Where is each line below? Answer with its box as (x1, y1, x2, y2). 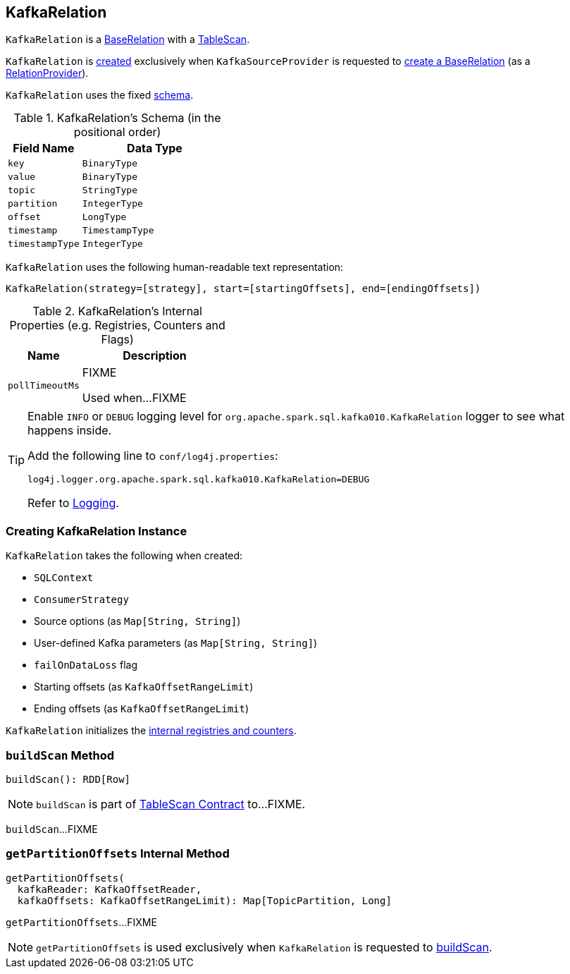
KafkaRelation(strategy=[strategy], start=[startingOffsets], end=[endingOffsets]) (6, 283, 481, 295)
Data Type (127, 141, 182, 156)
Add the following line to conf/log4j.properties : (27, 449, 278, 463)
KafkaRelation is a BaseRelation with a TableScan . (6, 33, 250, 46)
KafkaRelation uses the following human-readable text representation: (6, 261, 344, 274)
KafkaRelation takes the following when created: (6, 549, 243, 562)
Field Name (13, 141, 75, 156)
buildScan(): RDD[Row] (6, 773, 131, 785)
